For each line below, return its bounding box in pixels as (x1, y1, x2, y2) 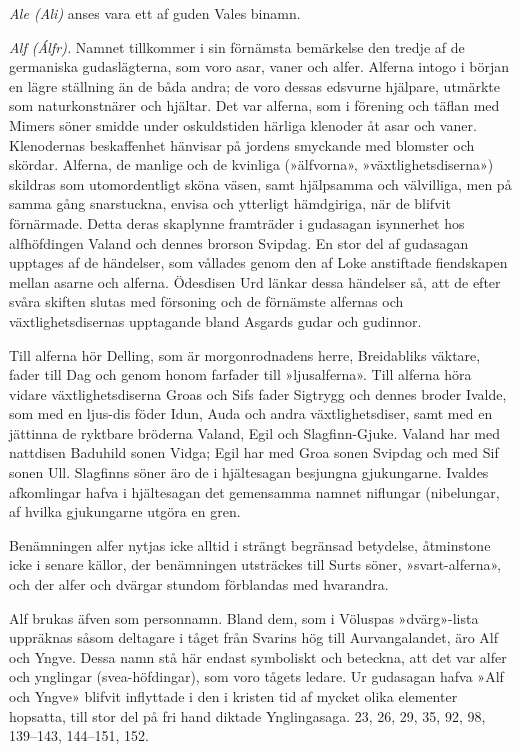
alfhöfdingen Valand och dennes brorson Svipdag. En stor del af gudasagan (9, 232, 469, 253)
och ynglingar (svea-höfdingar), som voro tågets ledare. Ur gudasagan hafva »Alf (9, 666, 504, 687)
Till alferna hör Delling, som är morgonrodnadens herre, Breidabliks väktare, (9, 344, 481, 365)
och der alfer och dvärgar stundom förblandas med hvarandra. (9, 574, 389, 595)
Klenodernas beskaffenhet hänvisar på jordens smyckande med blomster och (9, 134, 475, 155)
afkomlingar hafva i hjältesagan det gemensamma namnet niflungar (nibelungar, (9, 481, 500, 502)
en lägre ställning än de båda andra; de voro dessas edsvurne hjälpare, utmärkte (9, 75, 501, 96)
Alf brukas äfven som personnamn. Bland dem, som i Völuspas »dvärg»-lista (9, 607, 479, 628)
